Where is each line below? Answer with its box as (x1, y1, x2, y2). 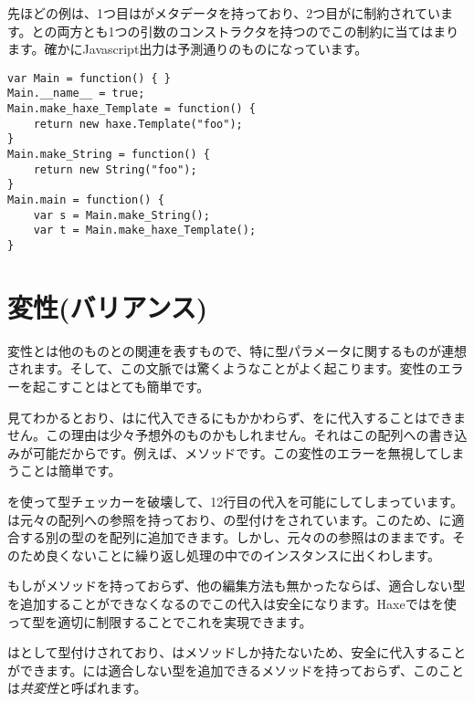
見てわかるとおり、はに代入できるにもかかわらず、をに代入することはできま (7, 407, 466, 426)
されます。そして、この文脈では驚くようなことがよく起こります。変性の (7, 359, 438, 378)
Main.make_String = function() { (7, 148, 210, 162)
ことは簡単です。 (19, 461, 121, 480)
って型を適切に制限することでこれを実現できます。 (7, 612, 312, 631)
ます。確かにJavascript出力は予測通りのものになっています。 (7, 39, 368, 58)
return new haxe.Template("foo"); (33, 117, 243, 131)
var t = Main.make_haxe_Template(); (33, 224, 257, 237)
